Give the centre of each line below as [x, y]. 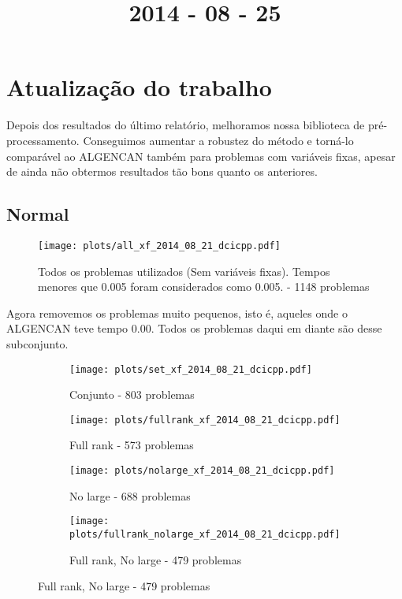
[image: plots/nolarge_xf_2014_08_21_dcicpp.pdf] [202, 471]
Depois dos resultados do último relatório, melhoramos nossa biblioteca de [186, 125]
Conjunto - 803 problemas [132, 394]
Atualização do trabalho [139, 87]
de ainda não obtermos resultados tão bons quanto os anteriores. [162, 171]
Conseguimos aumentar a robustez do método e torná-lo [218, 140]
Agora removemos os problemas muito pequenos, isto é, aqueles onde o [177, 313]
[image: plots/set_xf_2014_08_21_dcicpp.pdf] [191, 369]
